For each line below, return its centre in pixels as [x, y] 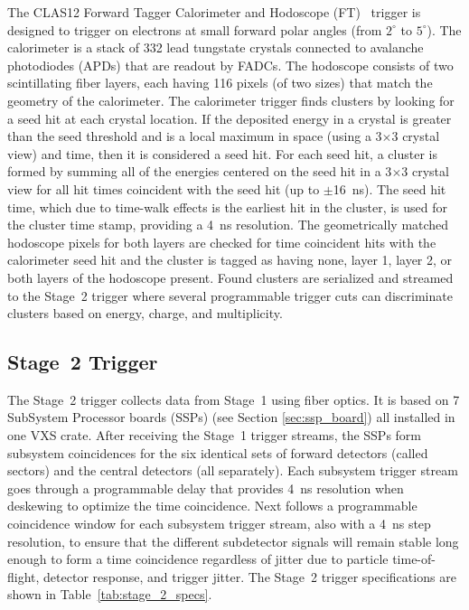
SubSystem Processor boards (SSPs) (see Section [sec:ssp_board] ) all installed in [231, 417]
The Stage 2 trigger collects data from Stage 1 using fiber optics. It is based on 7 [234, 399]
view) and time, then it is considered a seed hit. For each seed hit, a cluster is [222, 153]
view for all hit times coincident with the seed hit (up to [164, 188]
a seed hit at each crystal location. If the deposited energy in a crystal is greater [230, 118]
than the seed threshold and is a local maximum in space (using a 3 [195, 136]
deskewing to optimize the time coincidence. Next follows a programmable [212, 506]
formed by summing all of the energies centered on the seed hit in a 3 [200, 171]
